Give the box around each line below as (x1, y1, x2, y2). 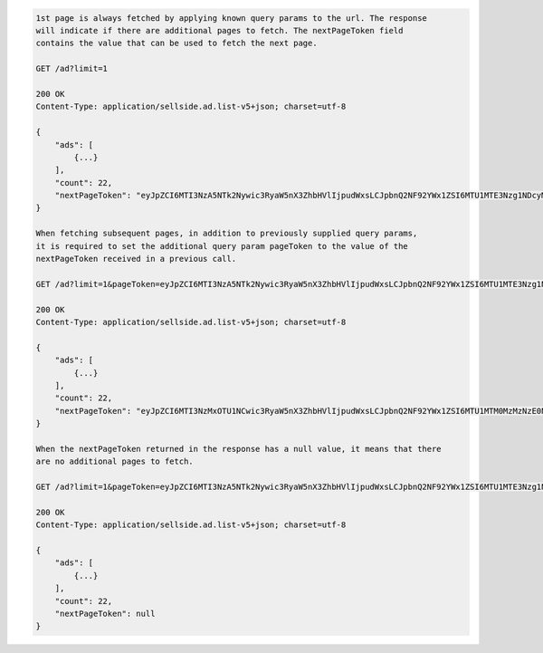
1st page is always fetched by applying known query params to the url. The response (35, 13, 427, 23)
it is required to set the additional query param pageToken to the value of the (35, 241, 409, 251)
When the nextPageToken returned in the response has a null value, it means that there (35, 444, 443, 454)
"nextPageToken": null (54, 608, 156, 619)
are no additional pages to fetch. (35, 456, 194, 466)
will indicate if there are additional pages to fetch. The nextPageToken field (35, 25, 404, 35)
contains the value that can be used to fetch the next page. (35, 38, 318, 49)
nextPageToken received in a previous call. (35, 254, 237, 264)
